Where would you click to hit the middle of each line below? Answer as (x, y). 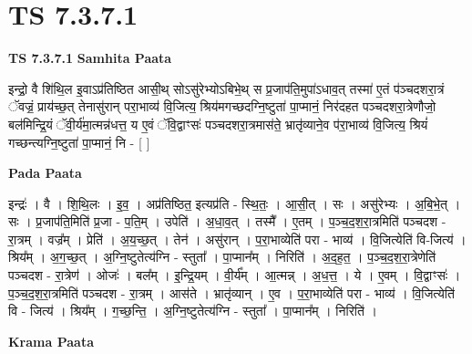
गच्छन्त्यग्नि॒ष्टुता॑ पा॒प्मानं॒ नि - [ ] (79, 142)
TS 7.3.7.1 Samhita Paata (90, 58)
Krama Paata (51, 341)
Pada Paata (45, 173)
